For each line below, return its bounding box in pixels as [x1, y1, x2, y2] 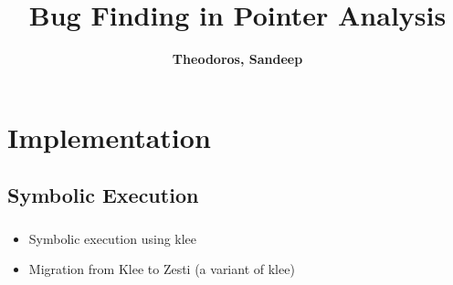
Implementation [7, 118, 211, 155]
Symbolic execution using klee [28, 228, 197, 248]
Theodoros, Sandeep [172, 49, 303, 69]
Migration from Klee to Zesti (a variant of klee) [28, 259, 295, 279]
